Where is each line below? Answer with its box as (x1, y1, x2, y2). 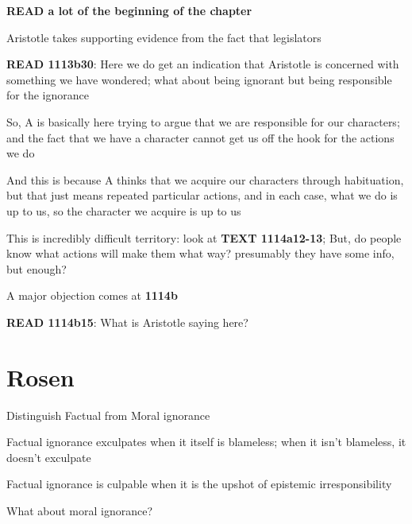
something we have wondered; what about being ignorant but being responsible (6, 71, 392, 87)
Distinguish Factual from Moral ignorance (6, 406, 210, 423)
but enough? (6, 260, 67, 277)
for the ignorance (6, 87, 89, 103)
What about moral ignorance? (6, 503, 153, 518)
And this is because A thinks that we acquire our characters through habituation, (6, 171, 404, 188)
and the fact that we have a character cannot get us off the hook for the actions (6, 129, 395, 146)
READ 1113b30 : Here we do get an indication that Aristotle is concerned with (6, 56, 399, 72)
